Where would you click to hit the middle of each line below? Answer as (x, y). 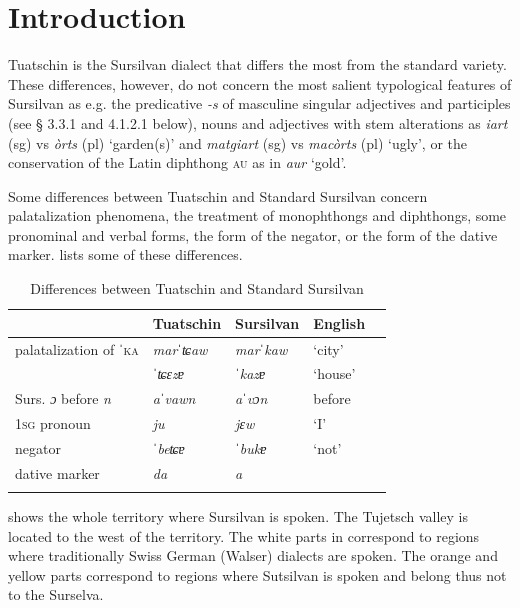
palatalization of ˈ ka (77, 348)
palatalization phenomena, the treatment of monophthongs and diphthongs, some (257, 215)
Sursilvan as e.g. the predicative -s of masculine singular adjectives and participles (259, 103)
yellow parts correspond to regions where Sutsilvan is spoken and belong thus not (257, 574)
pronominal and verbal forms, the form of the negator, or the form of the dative (253, 234)
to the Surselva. (56, 594)
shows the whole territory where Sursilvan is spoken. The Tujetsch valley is (238, 516)
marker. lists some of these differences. (125, 254)
